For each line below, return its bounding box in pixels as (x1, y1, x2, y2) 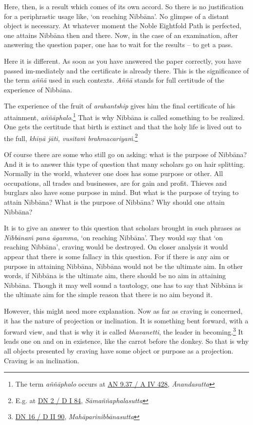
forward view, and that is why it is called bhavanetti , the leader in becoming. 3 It (4, 325, 243, 336)
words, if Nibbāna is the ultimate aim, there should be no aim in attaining (4, 270, 226, 281)
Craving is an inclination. (4, 355, 79, 365)
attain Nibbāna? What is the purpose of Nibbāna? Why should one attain (4, 197, 225, 207)
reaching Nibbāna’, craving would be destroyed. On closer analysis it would (4, 242, 228, 252)
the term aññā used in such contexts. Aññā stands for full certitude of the (4, 75, 224, 85)
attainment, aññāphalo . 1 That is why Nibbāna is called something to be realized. (4, 110, 245, 122)
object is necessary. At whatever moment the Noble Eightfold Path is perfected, (4, 20, 242, 31)
